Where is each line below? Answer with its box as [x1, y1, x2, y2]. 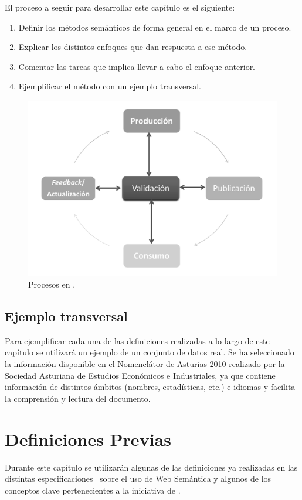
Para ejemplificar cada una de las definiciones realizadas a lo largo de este [5, 334, 270, 346]
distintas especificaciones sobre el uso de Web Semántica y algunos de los [5, 472, 272, 485]
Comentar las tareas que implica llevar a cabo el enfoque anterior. [18, 60, 256, 72]
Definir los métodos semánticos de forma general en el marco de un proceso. [18, 21, 291, 33]
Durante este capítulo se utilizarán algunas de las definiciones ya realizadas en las [5, 461, 298, 473]
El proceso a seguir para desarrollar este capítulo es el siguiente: [5, 1, 235, 13]
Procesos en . [28, 278, 76, 291]
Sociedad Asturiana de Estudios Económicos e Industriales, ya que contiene [5, 369, 276, 381]
